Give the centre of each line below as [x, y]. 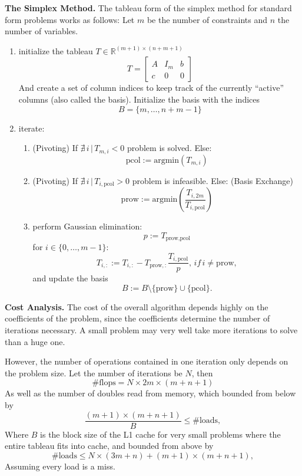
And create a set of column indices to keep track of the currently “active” [151, 88]
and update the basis [70, 278]
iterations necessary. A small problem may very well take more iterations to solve [151, 329]
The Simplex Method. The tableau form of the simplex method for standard [148, 8]
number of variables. [42, 31]
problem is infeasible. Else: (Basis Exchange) [213, 180]
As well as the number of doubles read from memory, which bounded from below [150, 393]
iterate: [31, 128]
